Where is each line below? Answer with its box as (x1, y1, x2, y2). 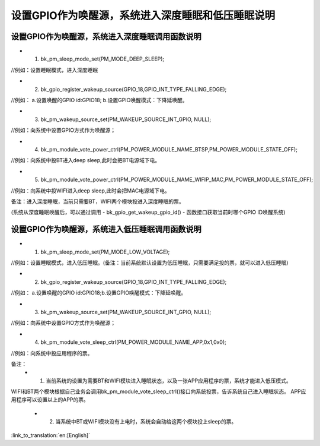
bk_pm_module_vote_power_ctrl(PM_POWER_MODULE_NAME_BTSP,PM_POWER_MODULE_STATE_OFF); (40, 145, 297, 153)
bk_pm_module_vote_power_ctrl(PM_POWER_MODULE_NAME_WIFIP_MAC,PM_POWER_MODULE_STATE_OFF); (40, 176, 313, 184)
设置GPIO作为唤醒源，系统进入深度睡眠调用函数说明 (11, 31, 201, 42)
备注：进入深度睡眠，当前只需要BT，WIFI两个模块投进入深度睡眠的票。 (11, 198, 184, 205)
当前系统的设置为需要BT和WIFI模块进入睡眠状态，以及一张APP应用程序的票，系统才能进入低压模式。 (46, 377, 292, 384)
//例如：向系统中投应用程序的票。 (11, 349, 93, 356)
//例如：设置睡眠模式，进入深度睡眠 (11, 66, 98, 74)
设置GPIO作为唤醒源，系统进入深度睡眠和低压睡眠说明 (11, 9, 276, 22)
